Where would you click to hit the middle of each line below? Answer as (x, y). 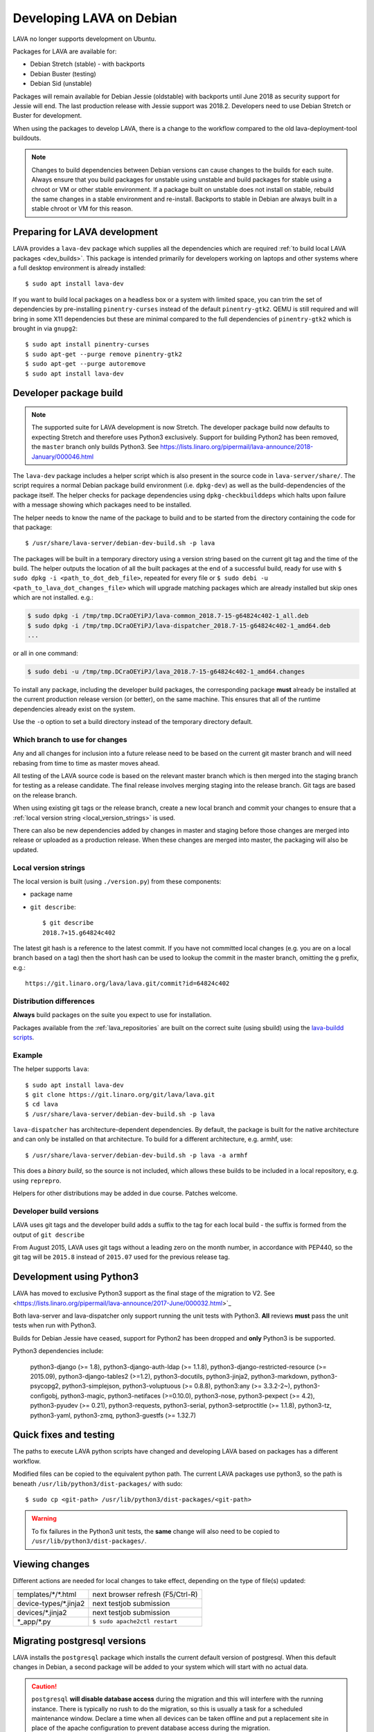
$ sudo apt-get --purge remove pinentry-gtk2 (104, 354)
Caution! (44, 1686)
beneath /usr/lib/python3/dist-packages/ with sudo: (98, 1483)
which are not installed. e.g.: (53, 598)
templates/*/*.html (47, 1594)
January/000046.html (63, 457)
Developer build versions (56, 1211)
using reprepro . (37, 1181)
